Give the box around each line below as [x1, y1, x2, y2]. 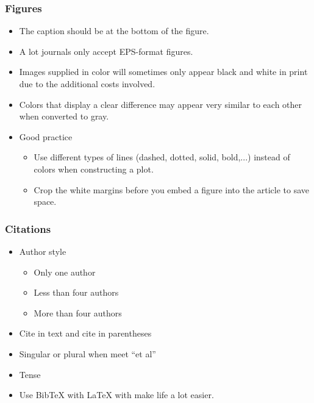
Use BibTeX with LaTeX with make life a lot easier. [19, 388, 214, 401]
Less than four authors [34, 286, 119, 299]
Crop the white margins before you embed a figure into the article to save [34, 183, 310, 196]
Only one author [34, 265, 96, 278]
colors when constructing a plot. [34, 162, 154, 175]
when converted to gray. [19, 110, 109, 123]
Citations [5, 221, 51, 236]
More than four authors [34, 306, 122, 319]
